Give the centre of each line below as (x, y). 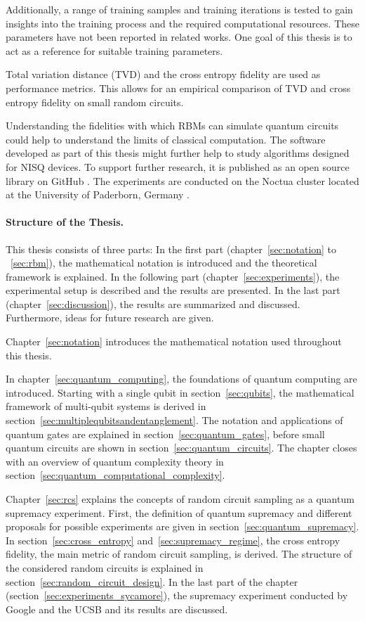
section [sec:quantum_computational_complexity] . (115, 475)
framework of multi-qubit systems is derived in (106, 406)
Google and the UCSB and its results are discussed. (117, 609)
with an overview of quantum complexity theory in (115, 461)
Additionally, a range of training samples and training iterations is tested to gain (179, 9)
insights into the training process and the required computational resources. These (182, 23)
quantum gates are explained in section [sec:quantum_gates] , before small (165, 434)
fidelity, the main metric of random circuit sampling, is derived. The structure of (179, 554)
